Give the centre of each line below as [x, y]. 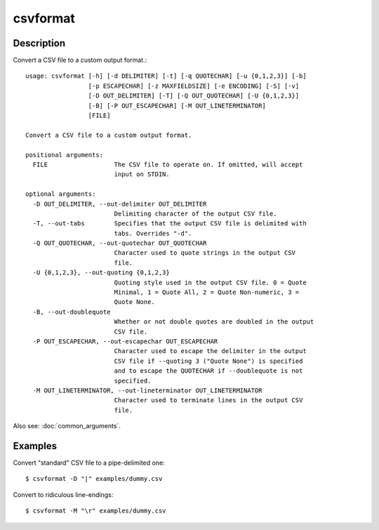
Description [39, 43]
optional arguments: [61, 194]
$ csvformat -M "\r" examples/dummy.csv [96, 511]
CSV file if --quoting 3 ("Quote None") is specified [208, 361]
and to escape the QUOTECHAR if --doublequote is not [208, 371]
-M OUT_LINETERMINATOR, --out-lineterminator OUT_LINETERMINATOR [147, 390]
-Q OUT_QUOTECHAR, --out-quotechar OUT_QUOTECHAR [120, 243]
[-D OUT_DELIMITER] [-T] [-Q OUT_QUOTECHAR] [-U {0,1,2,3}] [194, 96]
